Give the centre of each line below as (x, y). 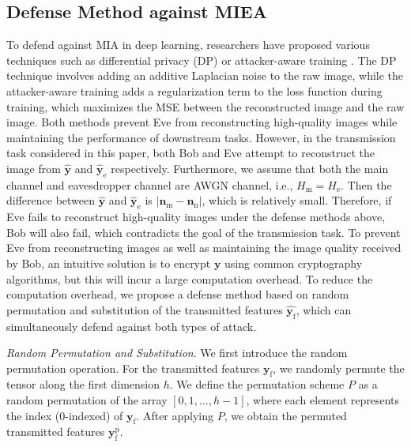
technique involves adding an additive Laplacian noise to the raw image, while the (205, 75)
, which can (324, 309)
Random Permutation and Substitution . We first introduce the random (177, 353)
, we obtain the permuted (285, 415)
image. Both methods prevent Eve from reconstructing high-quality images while (202, 122)
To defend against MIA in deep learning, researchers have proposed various (188, 45)
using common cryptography (294, 263)
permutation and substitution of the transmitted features (145, 309)
